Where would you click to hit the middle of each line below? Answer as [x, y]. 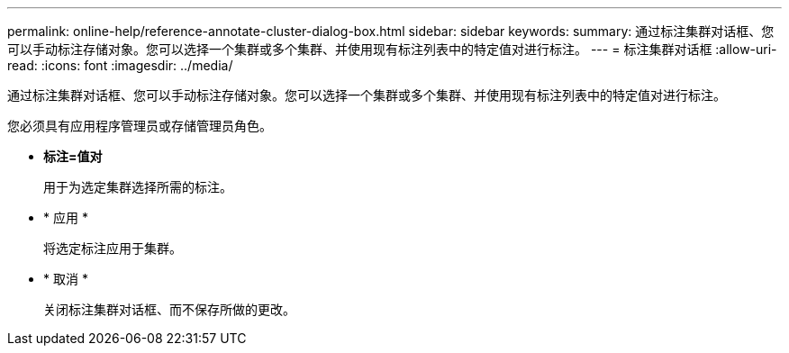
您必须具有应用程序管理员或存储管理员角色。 [140, 126]
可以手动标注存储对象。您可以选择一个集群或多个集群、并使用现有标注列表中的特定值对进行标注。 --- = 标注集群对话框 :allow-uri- [392, 49]
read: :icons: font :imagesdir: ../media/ [120, 65]
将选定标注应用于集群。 [113, 248]
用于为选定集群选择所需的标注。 [138, 187]
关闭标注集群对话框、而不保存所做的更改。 [169, 309]
